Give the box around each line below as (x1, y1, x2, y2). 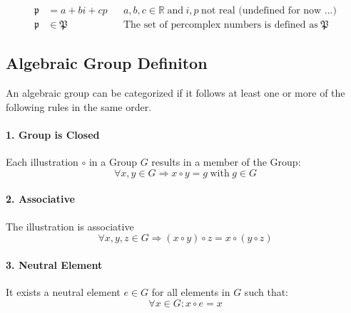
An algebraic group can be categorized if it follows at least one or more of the (6, 85, 345, 100)
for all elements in (151, 285, 230, 299)
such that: (244, 285, 289, 299)
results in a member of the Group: (151, 154, 301, 169)
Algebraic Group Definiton (6, 52, 208, 74)
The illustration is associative (6, 218, 134, 233)
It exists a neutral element (6, 285, 121, 299)
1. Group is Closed (6, 127, 100, 142)
